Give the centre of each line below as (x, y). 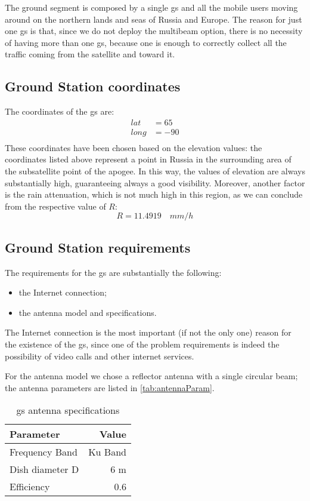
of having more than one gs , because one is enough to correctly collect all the (146, 42)
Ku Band (107, 452)
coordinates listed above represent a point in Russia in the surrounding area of (148, 159)
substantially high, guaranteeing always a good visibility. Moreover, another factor (155, 182)
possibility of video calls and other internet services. (100, 356)
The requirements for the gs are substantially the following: (113, 272)
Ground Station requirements (98, 247)
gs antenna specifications (68, 410)
